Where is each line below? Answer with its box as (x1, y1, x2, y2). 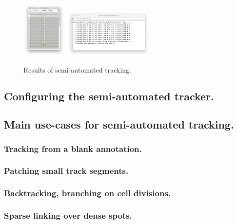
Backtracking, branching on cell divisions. (4, 187, 171, 199)
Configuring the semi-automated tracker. (4, 88, 214, 103)
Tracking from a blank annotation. (4, 142, 142, 154)
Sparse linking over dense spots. (4, 209, 132, 222)
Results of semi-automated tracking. (23, 64, 131, 75)
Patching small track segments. (4, 165, 129, 177)
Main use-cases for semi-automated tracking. (4, 117, 234, 132)
